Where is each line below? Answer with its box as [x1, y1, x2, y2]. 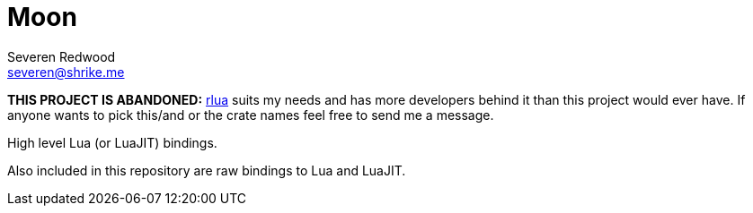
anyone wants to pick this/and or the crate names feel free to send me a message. [7, 106, 494, 123]
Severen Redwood [7, 48, 116, 64]
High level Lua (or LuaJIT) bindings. [7, 134, 217, 150]
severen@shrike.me [7, 64, 125, 80]
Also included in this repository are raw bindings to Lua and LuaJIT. [7, 162, 406, 178]
